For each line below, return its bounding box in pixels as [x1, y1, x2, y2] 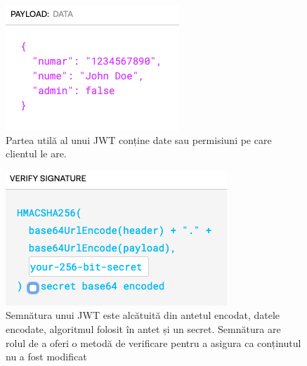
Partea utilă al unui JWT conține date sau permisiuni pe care [6, 132, 272, 147]
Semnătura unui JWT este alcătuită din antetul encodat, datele [6, 308, 280, 322]
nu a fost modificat [6, 349, 87, 364]
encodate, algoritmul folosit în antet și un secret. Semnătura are [6, 321, 281, 336]
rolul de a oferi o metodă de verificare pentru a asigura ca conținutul [6, 335, 301, 350]
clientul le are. [6, 146, 67, 161]
